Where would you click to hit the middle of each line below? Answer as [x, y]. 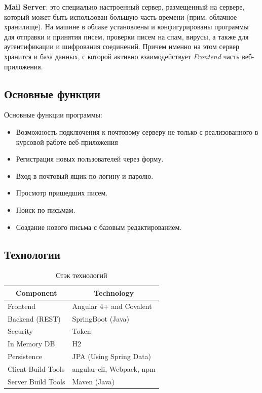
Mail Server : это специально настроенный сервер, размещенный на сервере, [124, 7]
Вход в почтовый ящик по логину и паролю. [85, 175]
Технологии [32, 254]
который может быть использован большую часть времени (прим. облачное [121, 16]
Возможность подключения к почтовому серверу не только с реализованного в [137, 131]
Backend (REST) [34, 318]
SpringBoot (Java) [101, 318]
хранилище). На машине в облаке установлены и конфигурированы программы [126, 27]
